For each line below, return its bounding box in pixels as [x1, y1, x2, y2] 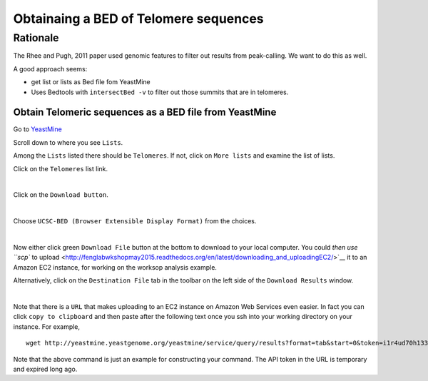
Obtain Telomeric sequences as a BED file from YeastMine [13, 106, 277, 118]
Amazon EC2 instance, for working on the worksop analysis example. [13, 263, 218, 271]
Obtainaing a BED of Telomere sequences [13, 11, 264, 26]
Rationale [13, 31, 59, 44]
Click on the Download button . [13, 190, 108, 199]
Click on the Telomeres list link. [13, 164, 108, 173]
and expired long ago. [13, 365, 78, 373]
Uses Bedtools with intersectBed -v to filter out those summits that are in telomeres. [31, 88, 289, 96]
